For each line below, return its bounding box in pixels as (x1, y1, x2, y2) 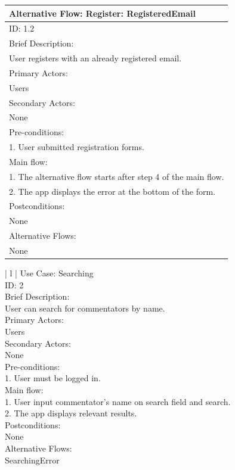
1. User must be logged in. (5, 372, 101, 384)
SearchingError (5, 453, 60, 466)
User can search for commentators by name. (5, 301, 165, 314)
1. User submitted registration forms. (9, 141, 144, 153)
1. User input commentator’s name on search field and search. (5, 395, 231, 407)
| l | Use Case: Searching (5, 267, 94, 279)
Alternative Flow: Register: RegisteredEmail (9, 7, 196, 19)
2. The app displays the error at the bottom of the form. (9, 185, 216, 197)
